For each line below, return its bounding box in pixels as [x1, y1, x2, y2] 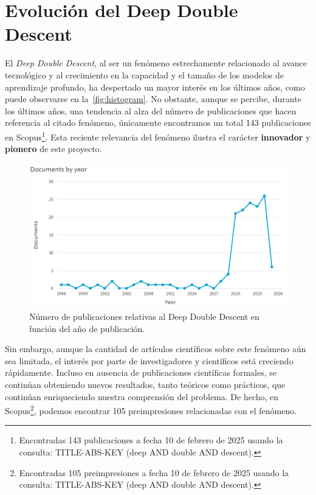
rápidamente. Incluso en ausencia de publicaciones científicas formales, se [5, 366, 276, 379]
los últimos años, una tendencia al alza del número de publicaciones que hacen [5, 104, 297, 117]
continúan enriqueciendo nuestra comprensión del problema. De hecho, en [5, 390, 279, 403]
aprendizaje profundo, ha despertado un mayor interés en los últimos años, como [5, 80, 305, 93]
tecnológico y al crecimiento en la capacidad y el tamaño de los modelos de [5, 68, 284, 81]
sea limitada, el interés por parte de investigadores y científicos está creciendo [5, 354, 294, 367]
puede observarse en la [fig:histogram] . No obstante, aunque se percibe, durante [5, 92, 301, 105]
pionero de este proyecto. [5, 142, 102, 155]
